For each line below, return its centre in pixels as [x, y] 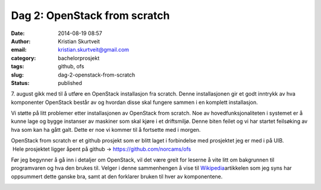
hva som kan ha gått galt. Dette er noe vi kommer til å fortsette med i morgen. [106, 129]
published [70, 83]
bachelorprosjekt [79, 58]
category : [23, 58]
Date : [18, 33]
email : [19, 50]
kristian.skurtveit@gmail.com [94, 50]
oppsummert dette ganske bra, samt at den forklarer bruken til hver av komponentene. [117, 176]
